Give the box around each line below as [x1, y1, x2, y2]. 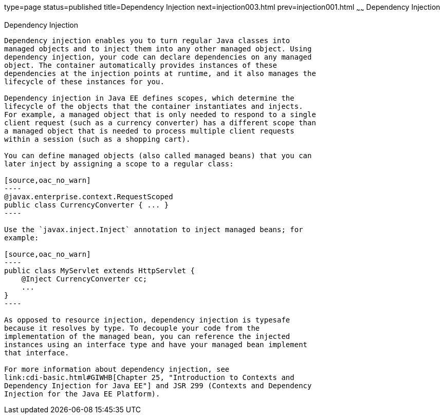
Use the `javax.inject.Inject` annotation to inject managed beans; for [4, 225, 303, 234]
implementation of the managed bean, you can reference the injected [4, 332, 290, 340]
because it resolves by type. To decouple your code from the [4, 324, 260, 332]
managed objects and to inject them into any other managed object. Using [4, 44, 312, 53]
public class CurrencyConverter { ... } [4, 200, 169, 209]
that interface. [4, 348, 69, 357]
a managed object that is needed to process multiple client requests [4, 126, 294, 135]
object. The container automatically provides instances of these [4, 61, 277, 69]
